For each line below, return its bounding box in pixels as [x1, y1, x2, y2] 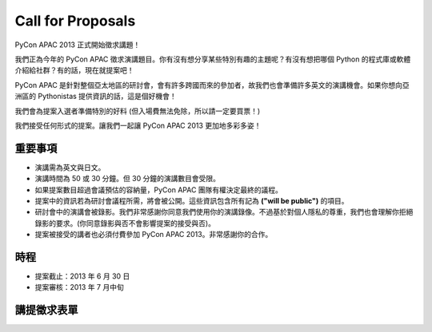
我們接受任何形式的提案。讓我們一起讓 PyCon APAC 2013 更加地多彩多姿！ [14, 121, 262, 130]
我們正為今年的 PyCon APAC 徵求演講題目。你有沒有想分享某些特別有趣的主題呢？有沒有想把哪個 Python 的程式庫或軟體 [14, 54, 411, 64]
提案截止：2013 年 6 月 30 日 [34, 271, 130, 281]
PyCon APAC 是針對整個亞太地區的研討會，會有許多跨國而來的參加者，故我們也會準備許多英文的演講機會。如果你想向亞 [14, 80, 410, 89]
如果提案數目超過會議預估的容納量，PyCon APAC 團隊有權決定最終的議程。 [34, 184, 283, 195]
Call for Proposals [14, 12, 136, 30]
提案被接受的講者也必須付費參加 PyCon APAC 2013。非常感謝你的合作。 [34, 230, 273, 239]
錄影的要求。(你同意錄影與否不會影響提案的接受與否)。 [34, 218, 216, 227]
